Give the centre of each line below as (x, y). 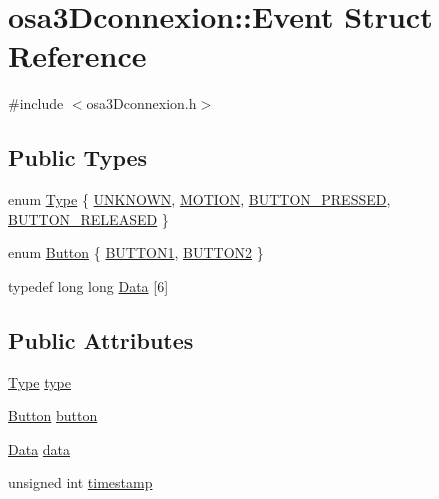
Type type (40, 381)
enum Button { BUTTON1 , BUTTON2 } (136, 252)
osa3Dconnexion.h (141, 103)
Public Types (78, 157)
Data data (39, 448)
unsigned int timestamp (80, 482)
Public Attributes (101, 339)
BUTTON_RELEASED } (88, 218)
